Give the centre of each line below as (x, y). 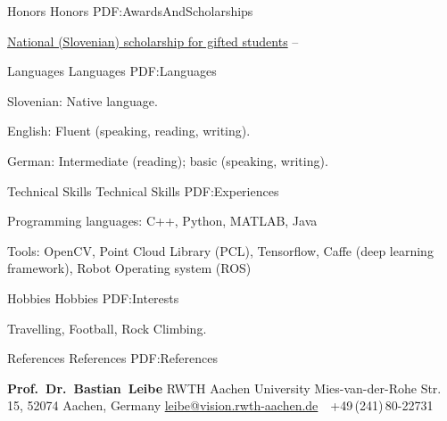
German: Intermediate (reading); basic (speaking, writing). (168, 160)
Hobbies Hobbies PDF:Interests (93, 297)
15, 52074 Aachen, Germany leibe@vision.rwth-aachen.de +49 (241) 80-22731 (220, 405)
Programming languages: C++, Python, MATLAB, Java (162, 221)
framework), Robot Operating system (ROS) (129, 268)
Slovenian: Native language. (83, 100)
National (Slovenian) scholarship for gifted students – (153, 41)
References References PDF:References (113, 358)
